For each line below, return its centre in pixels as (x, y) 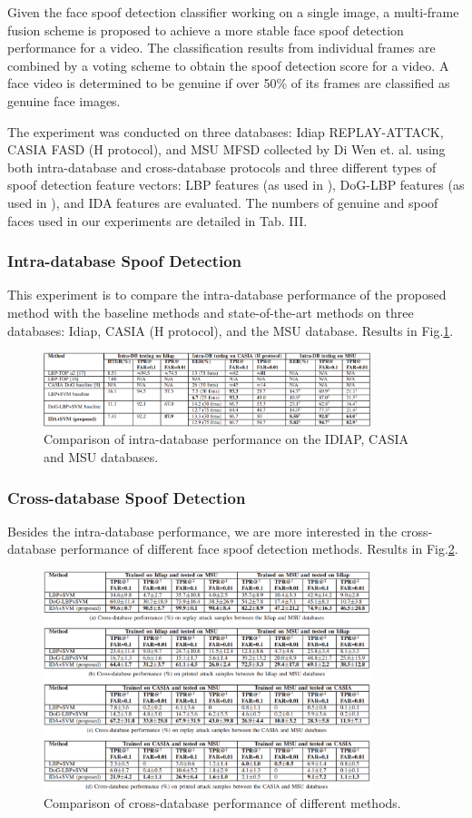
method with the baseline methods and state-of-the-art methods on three (211, 312)
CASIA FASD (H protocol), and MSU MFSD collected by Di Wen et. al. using (226, 149)
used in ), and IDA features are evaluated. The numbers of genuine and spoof (223, 202)
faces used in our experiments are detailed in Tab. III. (157, 220)
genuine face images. (64, 100)
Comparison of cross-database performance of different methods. (222, 803)
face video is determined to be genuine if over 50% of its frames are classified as (229, 83)
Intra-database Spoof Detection (125, 261)
